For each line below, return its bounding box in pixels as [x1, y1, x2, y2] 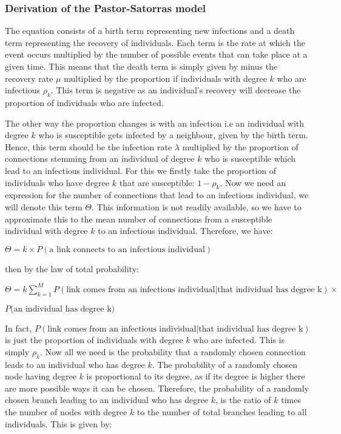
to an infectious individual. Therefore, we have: [98, 224, 273, 237]
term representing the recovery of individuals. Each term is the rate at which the [5, 36, 305, 48]
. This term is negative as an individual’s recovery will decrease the [50, 84, 301, 96]
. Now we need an [220, 176, 286, 189]
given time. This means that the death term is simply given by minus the [5, 60, 278, 72]
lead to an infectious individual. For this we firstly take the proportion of [5, 164, 277, 176]
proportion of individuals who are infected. [5, 96, 164, 109]
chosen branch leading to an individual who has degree [5, 393, 209, 406]
